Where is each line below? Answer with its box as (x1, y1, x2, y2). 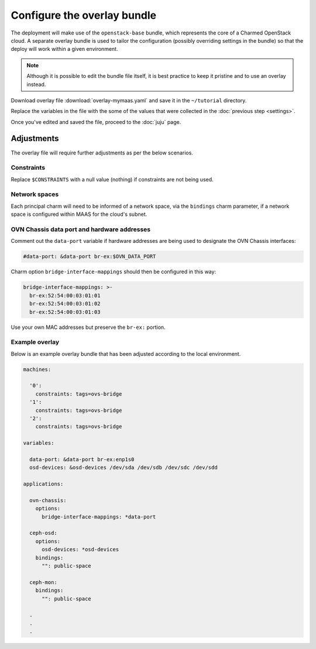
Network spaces (11, 190, 59, 198)
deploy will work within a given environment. (11, 46, 118, 53)
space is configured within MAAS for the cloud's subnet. (11, 211, 147, 218)
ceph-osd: (29, 530, 58, 537)
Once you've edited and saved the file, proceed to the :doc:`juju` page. (11, 118, 181, 125)
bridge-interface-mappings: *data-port (42, 513, 156, 520)
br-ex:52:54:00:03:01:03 (29, 308, 101, 315)
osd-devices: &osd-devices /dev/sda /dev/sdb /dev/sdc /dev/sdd (29, 464, 218, 471)
